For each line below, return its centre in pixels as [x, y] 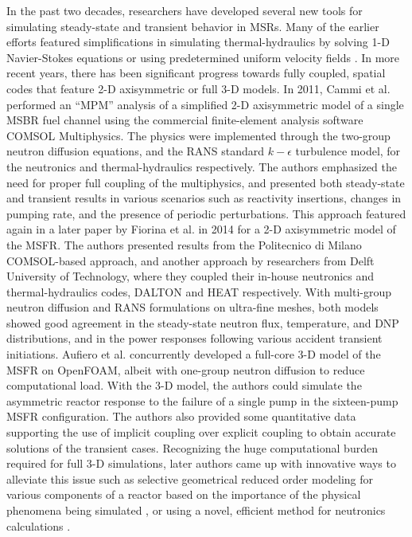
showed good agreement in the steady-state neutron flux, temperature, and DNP [203, 322]
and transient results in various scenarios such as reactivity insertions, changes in [204, 198]
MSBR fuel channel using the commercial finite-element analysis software [185, 120]
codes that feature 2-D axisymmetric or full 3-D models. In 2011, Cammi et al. [198, 88]
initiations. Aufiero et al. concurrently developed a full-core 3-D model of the [194, 354]
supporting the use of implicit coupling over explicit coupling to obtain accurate [201, 432]
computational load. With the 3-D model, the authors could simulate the [184, 385]
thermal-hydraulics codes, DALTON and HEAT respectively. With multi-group [199, 291]
